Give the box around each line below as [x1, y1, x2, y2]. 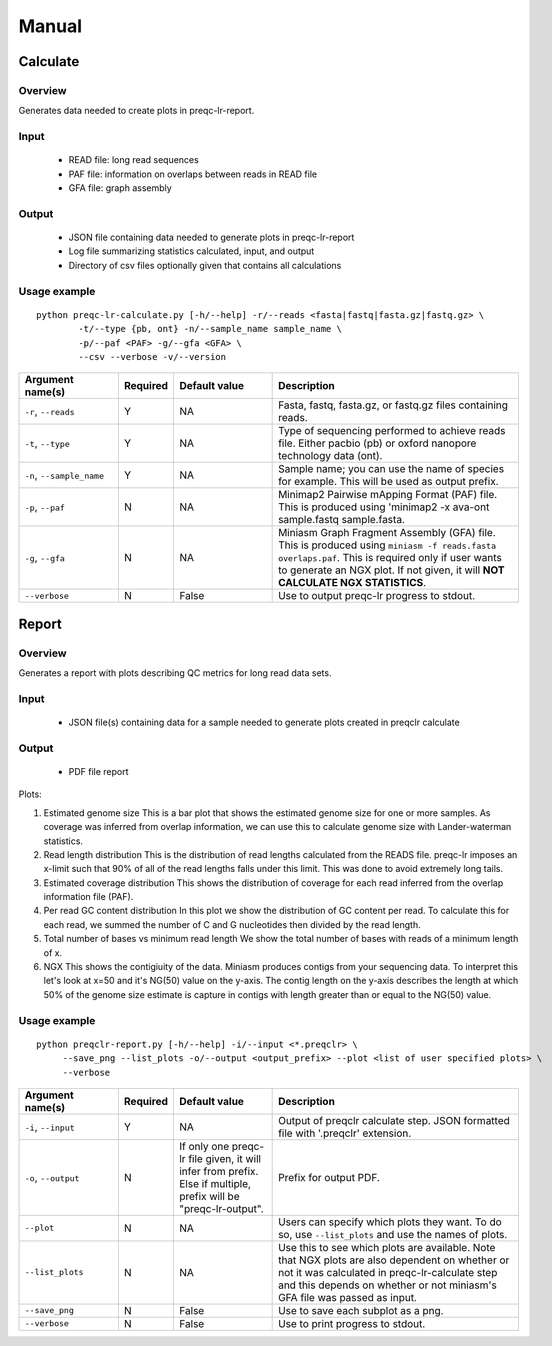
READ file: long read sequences [68, 154, 199, 166]
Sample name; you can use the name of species [278, 462, 505, 476]
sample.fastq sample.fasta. [278, 513, 405, 527]
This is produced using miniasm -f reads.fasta [278, 538, 497, 552]
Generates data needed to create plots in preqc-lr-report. [18, 105, 255, 117]
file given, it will [188, 1151, 262, 1165]
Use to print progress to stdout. [278, 1316, 426, 1330]
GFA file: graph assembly [68, 182, 172, 194]
